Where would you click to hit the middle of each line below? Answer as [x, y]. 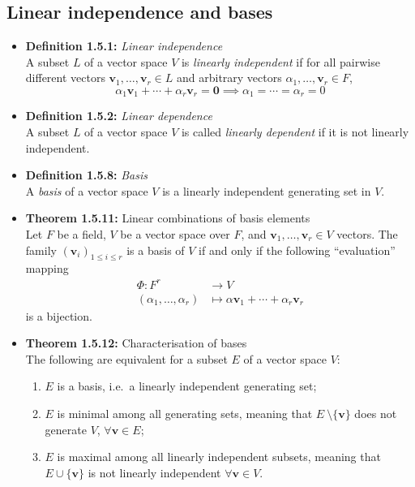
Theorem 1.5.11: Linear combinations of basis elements [168, 218]
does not [376, 413]
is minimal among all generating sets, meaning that [185, 413]
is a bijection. [59, 315]
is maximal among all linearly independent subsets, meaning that [219, 457]
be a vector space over [175, 234]
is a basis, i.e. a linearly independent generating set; [187, 386]
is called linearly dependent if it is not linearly [295, 132]
